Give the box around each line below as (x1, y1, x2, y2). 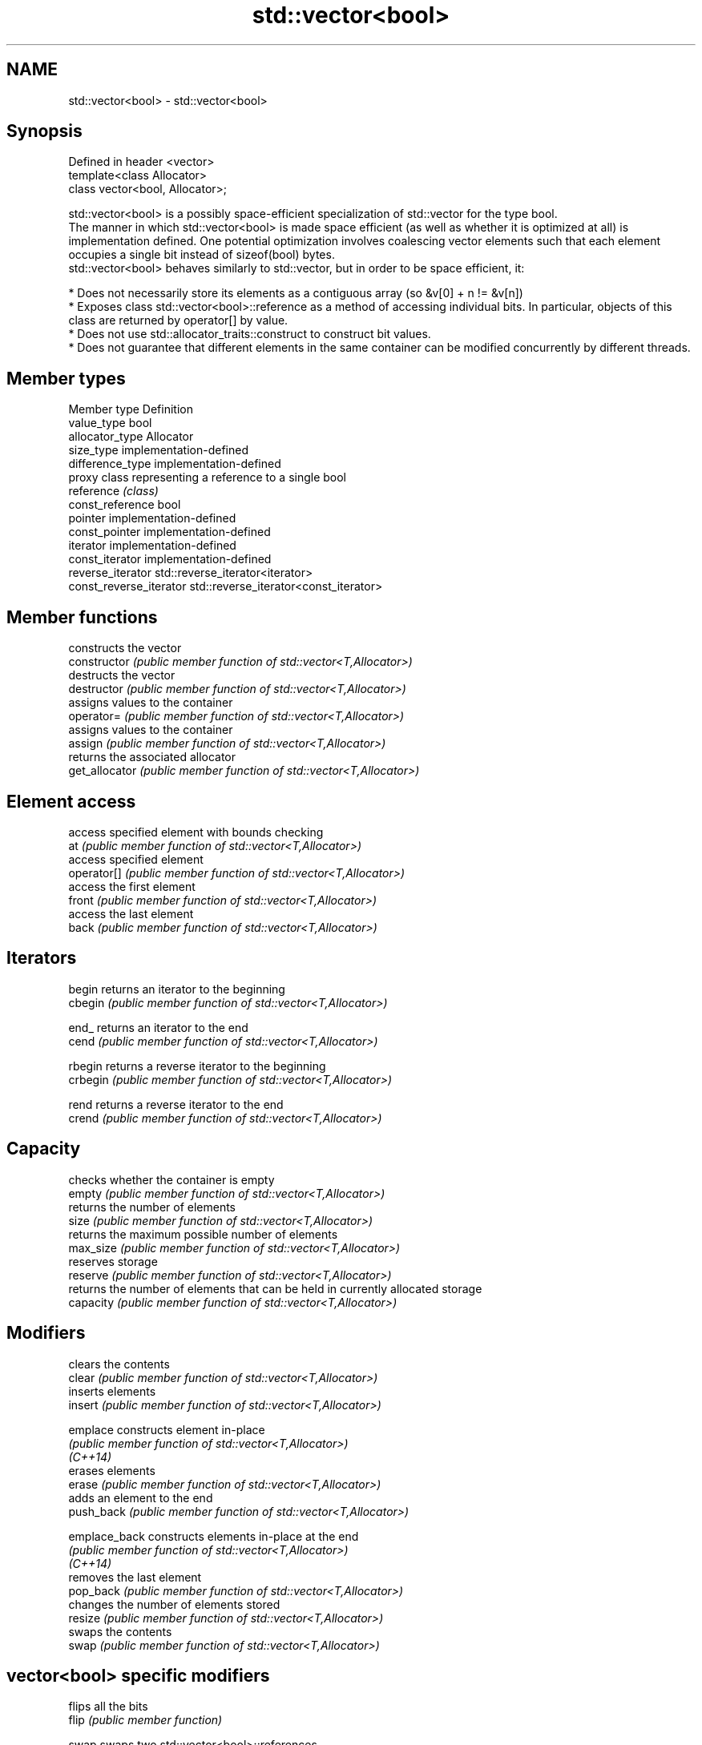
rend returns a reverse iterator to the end (68, 1097, 284, 1111)
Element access (6, 791, 136, 812)
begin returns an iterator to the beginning (68, 981, 285, 996)
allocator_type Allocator (68, 429, 194, 444)
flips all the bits (68, 1699, 148, 1714)
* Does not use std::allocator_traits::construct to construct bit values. (68, 327, 431, 341)
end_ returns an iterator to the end (68, 1020, 248, 1034)
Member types (6, 368, 126, 389)
